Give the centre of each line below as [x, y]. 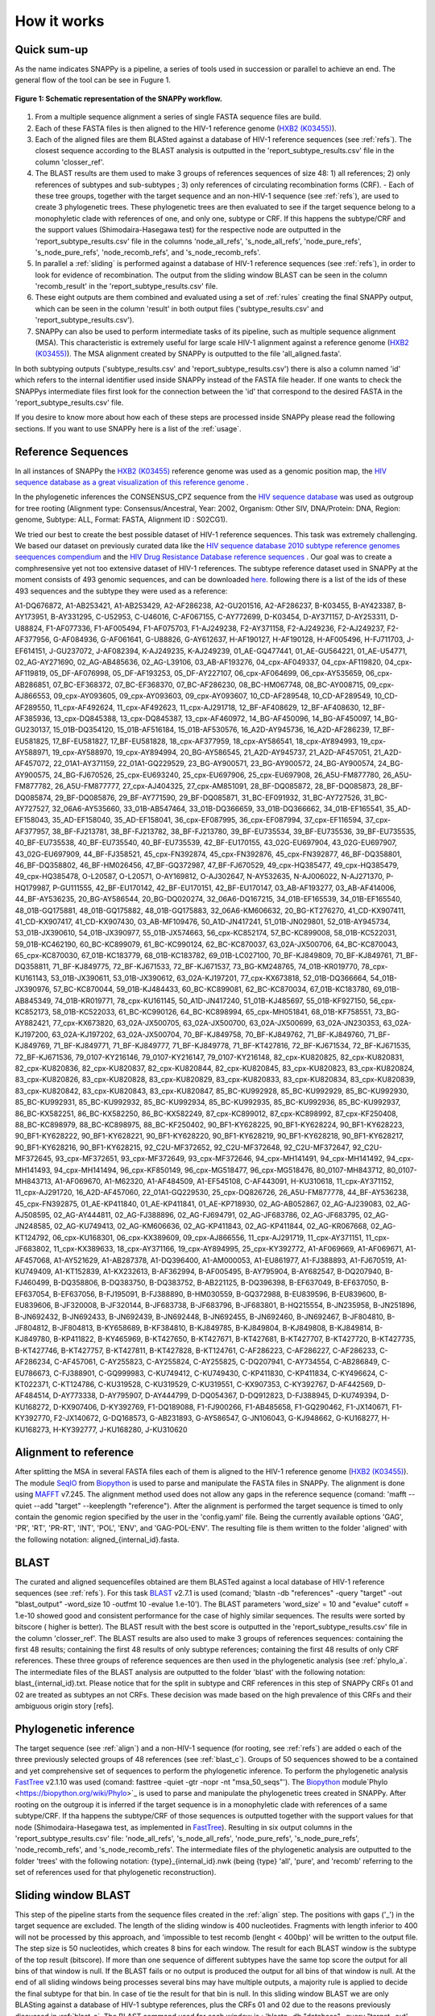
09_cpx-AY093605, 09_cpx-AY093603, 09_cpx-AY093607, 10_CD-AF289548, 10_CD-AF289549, [213, 696]
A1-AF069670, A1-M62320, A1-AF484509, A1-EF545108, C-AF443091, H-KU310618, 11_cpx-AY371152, [225, 1181]
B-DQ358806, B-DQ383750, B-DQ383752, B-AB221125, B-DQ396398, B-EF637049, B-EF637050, [216, 1283]
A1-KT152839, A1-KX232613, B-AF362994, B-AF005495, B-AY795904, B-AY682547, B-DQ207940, [219, 1272]
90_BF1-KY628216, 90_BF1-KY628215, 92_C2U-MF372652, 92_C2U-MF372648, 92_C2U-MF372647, [183, 1147]
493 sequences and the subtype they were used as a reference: [122, 591]
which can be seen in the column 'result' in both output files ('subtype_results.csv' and [179, 308]
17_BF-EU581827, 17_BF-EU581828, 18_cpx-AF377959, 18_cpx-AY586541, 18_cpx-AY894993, [206, 741]
